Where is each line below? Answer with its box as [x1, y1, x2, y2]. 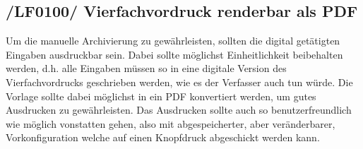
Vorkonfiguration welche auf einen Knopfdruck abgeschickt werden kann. [6, 130, 320, 145]
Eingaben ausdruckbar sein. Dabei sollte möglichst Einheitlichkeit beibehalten [6, 47, 343, 61]
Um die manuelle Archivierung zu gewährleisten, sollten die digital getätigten [6, 33, 340, 48]
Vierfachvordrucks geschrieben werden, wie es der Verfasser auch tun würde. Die [6, 74, 353, 89]
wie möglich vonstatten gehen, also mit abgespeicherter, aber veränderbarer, [6, 116, 335, 131]
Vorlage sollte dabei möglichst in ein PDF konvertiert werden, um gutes [6, 88, 316, 103]
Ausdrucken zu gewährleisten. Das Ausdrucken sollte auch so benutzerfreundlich [6, 102, 352, 117]
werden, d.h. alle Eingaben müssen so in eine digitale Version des [6, 61, 287, 76]
